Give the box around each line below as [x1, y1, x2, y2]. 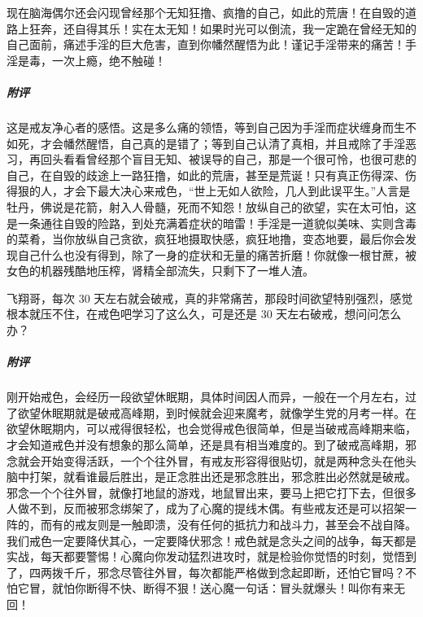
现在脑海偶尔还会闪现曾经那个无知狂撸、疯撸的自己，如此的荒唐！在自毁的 [7, 4, 405, 20]
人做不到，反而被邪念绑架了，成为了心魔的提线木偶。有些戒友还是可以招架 [7, 500, 405, 517]
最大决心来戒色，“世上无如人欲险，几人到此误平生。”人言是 [97, 182, 411, 199]
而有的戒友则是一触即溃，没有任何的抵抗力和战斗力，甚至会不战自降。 [40, 515, 416, 532]
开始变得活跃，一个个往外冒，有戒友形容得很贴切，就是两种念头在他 [40, 452, 405, 469]
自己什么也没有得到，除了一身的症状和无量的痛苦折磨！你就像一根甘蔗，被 [17, 246, 416, 263]
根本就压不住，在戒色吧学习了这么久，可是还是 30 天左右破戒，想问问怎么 [7, 305, 402, 322]
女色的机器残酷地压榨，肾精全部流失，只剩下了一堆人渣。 [7, 262, 314, 279]
